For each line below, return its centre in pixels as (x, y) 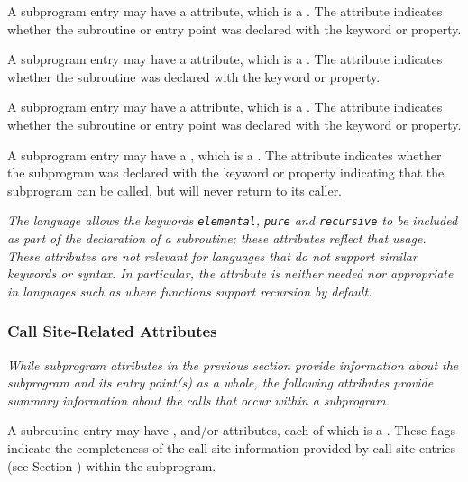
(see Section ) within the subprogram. (112, 465)
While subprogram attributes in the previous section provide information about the (233, 364)
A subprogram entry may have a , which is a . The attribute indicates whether (225, 155)
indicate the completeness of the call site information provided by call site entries (232, 447)
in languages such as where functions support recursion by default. (190, 291)
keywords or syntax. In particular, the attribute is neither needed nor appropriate (230, 273)
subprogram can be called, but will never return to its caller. (175, 190)
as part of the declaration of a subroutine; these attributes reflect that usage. (217, 238)
